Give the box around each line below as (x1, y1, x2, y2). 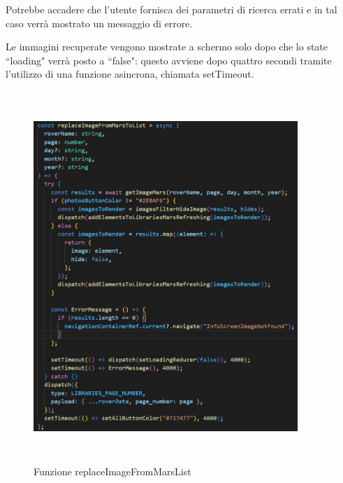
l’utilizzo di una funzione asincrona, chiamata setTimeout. (6, 66, 254, 81)
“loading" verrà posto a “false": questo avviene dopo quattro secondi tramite (6, 52, 332, 67)
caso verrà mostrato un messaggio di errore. (6, 15, 193, 30)
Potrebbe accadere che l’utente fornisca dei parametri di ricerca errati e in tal (6, 2, 337, 16)
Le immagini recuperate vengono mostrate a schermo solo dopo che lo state (6, 39, 328, 54)
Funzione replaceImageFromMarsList (34, 463, 191, 478)
